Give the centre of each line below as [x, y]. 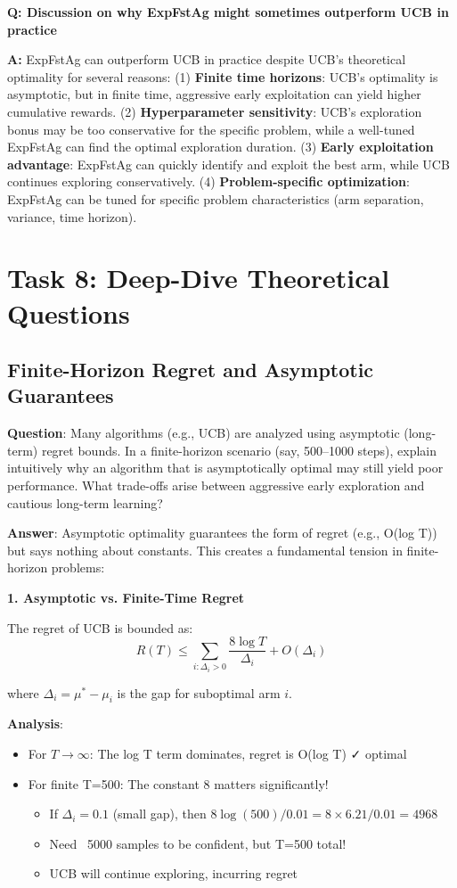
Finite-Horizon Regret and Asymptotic [191, 370]
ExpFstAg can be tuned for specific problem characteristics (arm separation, [216, 198]
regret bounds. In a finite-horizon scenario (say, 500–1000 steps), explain [239, 450]
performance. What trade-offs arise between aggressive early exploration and [216, 485]
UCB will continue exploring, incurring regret [174, 873]
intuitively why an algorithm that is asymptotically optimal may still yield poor [225, 468]
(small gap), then [159, 814]
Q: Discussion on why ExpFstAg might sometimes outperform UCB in [228, 12]
